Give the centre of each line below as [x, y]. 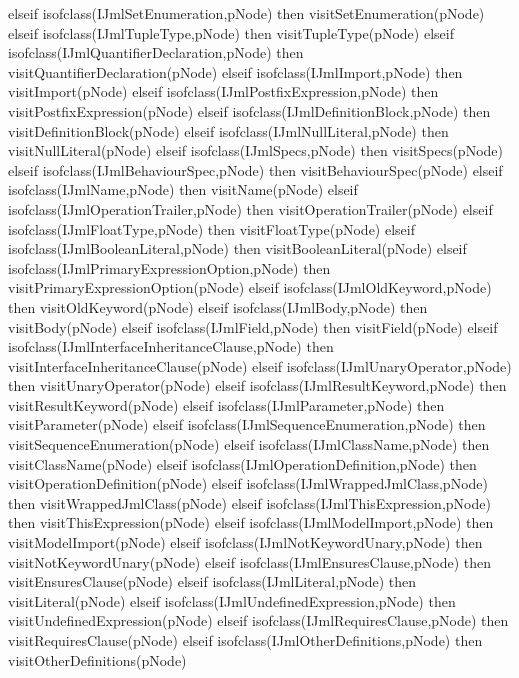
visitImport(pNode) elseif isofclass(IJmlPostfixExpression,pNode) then [223, 91]
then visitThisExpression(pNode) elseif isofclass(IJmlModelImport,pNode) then [251, 522]
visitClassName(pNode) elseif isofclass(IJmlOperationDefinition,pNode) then [242, 463]
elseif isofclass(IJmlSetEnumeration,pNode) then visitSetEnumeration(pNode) [246, 13]
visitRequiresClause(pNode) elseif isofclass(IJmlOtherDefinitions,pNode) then [245, 640]
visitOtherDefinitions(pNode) [97, 659]
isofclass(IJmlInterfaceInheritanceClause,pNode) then [171, 346]
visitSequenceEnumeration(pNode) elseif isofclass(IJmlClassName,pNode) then [249, 444]
